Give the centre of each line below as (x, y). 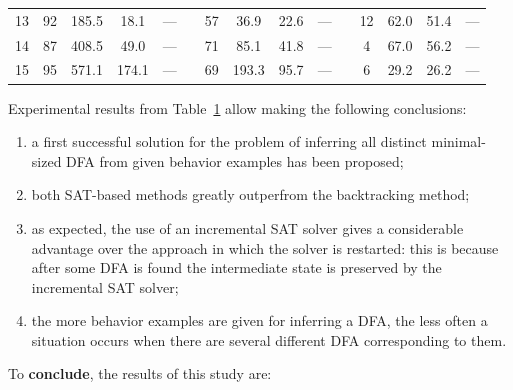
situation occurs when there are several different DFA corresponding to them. (269, 339)
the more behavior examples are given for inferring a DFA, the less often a (259, 320)
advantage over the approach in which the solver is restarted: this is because (265, 247)
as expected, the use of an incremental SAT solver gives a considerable (247, 227)
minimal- (458, 141)
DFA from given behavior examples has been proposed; (235, 160)
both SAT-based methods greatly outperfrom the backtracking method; (250, 194)
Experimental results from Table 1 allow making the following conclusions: (237, 107)
